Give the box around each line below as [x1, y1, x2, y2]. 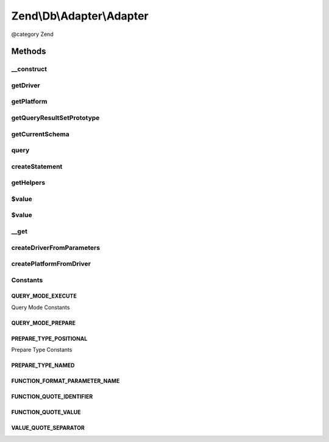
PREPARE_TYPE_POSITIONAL [11, 335, 88, 342]
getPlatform [11, 98, 48, 106]
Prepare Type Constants [11, 346, 73, 354]
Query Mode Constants [11, 304, 70, 311]
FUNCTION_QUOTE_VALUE [11, 408, 81, 416]
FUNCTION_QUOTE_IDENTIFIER [11, 393, 93, 401]
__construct [11, 65, 48, 73]
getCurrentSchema [11, 130, 70, 138]
